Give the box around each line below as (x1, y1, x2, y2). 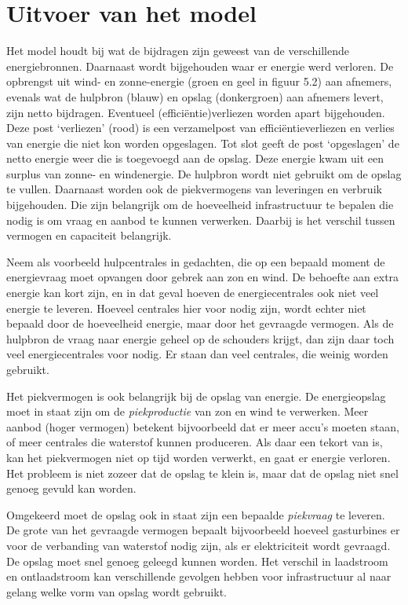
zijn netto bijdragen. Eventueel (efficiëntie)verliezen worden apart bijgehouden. (6, 104, 385, 120)
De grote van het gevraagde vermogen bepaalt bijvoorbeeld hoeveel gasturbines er (6, 522, 400, 538)
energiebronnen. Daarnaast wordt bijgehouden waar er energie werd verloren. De (6, 57, 394, 74)
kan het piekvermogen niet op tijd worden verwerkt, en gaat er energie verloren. (6, 449, 391, 465)
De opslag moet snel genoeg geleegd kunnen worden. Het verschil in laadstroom (6, 552, 388, 569)
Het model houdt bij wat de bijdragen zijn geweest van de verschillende (6, 42, 349, 59)
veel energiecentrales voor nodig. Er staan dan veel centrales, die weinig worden (6, 346, 388, 362)
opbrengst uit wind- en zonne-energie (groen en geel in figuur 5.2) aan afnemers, (6, 73, 392, 90)
